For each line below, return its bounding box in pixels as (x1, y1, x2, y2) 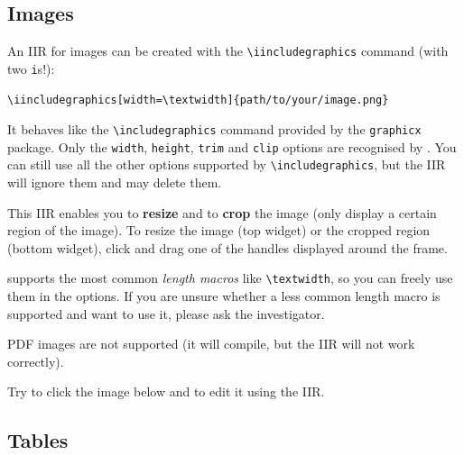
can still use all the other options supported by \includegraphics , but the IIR (7, 155, 446, 174)
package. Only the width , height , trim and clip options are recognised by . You (7, 137, 457, 156)
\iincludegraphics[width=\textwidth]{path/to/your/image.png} (7, 93, 389, 106)
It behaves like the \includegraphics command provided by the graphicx (7, 120, 422, 139)
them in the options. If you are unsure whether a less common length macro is (7, 287, 441, 305)
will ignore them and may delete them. (7, 173, 222, 192)
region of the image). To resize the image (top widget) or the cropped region (7, 221, 431, 240)
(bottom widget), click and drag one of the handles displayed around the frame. (7, 238, 448, 257)
